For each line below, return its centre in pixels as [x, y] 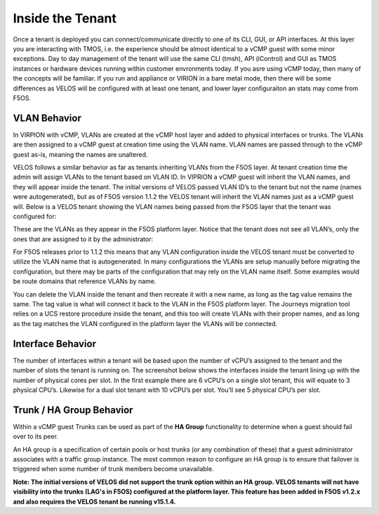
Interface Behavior [54, 344]
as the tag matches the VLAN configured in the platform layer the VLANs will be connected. [145, 323]
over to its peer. [36, 437]
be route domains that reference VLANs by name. [85, 281]
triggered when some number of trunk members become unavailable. [113, 469]
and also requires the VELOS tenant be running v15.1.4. [94, 501]
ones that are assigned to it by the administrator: [83, 239]
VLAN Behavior [47, 118]
